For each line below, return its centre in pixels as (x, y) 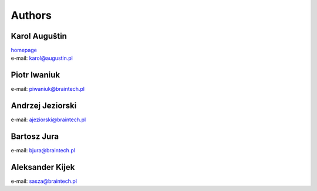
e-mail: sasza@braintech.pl (44, 181)
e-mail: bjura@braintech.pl (43, 151)
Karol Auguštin (39, 36)
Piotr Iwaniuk (36, 75)
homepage (24, 50)
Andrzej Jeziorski (44, 106)
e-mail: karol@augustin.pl (42, 58)
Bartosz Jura (35, 137)
